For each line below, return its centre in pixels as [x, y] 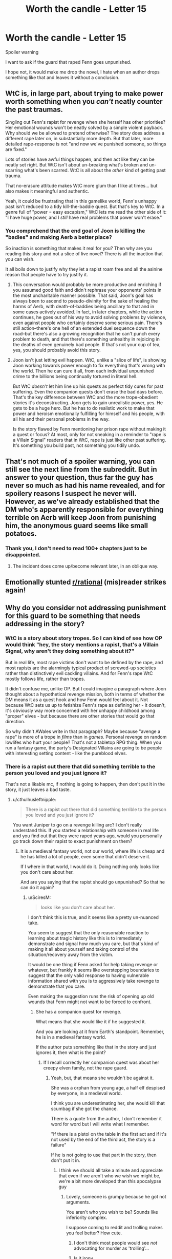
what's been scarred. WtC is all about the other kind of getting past [95, 170]
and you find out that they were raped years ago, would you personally [87, 836]
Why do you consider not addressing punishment [86, 607]
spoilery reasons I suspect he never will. [71, 494]
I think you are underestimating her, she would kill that [108, 1103]
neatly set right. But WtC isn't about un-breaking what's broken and [77, 164]
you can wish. [20, 259]
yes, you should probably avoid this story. [57, 350]
